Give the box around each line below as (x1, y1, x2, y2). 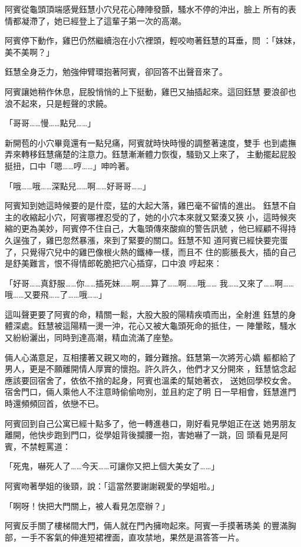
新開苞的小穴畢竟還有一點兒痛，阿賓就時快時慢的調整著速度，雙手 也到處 (5, 136, 288, 149)
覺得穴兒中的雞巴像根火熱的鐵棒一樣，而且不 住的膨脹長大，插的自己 (29, 245, 296, 258)
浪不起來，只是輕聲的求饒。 (5, 97, 112, 109)
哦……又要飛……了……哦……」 (5, 288, 107, 301)
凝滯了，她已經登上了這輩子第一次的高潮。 (21, 14, 186, 27)
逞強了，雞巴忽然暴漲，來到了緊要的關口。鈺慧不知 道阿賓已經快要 (12, 233, 272, 246)
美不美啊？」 (5, 45, 54, 58)
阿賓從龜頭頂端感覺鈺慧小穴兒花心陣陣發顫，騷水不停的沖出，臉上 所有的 (5, 3, 288, 15)
